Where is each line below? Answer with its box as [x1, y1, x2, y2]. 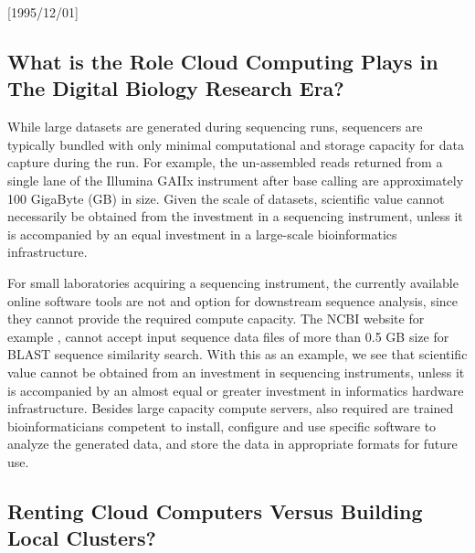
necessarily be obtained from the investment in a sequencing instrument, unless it [7, 207, 463, 226]
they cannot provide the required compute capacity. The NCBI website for [7, 309, 425, 328]
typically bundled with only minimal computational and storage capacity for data [7, 134, 464, 154]
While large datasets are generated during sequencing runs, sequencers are [7, 117, 423, 136]
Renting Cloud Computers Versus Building [7, 496, 423, 525]
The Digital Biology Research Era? [7, 74, 344, 102]
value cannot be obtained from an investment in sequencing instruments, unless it [7, 362, 465, 381]
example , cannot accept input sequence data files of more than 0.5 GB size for [7, 326, 449, 346]
